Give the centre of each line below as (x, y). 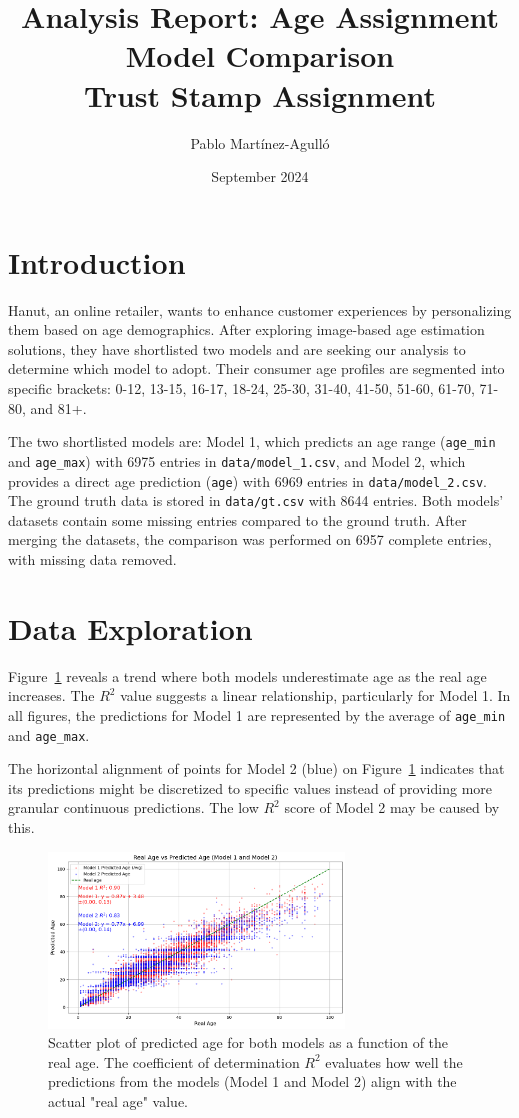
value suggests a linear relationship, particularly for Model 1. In (315, 695)
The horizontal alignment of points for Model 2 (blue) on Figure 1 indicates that (256, 768)
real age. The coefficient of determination (174, 1061)
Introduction (97, 261)
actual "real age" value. (118, 1101)
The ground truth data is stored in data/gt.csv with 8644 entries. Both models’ (256, 500)
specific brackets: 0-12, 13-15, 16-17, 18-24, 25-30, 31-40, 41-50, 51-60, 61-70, (241, 388)
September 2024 (260, 176)
